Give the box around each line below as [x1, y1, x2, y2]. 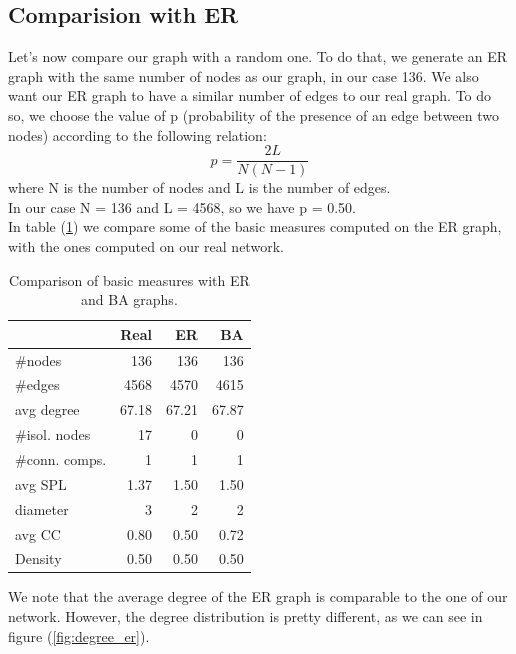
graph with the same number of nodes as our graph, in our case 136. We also [8, 65, 479, 86]
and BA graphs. [81, 289, 178, 310]
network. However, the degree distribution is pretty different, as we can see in [8, 606, 483, 627]
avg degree [15, 399, 80, 420]
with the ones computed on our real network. [8, 236, 284, 257]
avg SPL [15, 473, 67, 494]
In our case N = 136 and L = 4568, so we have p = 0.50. [8, 196, 356, 217]
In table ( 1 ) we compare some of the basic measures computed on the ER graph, [8, 216, 502, 237]
